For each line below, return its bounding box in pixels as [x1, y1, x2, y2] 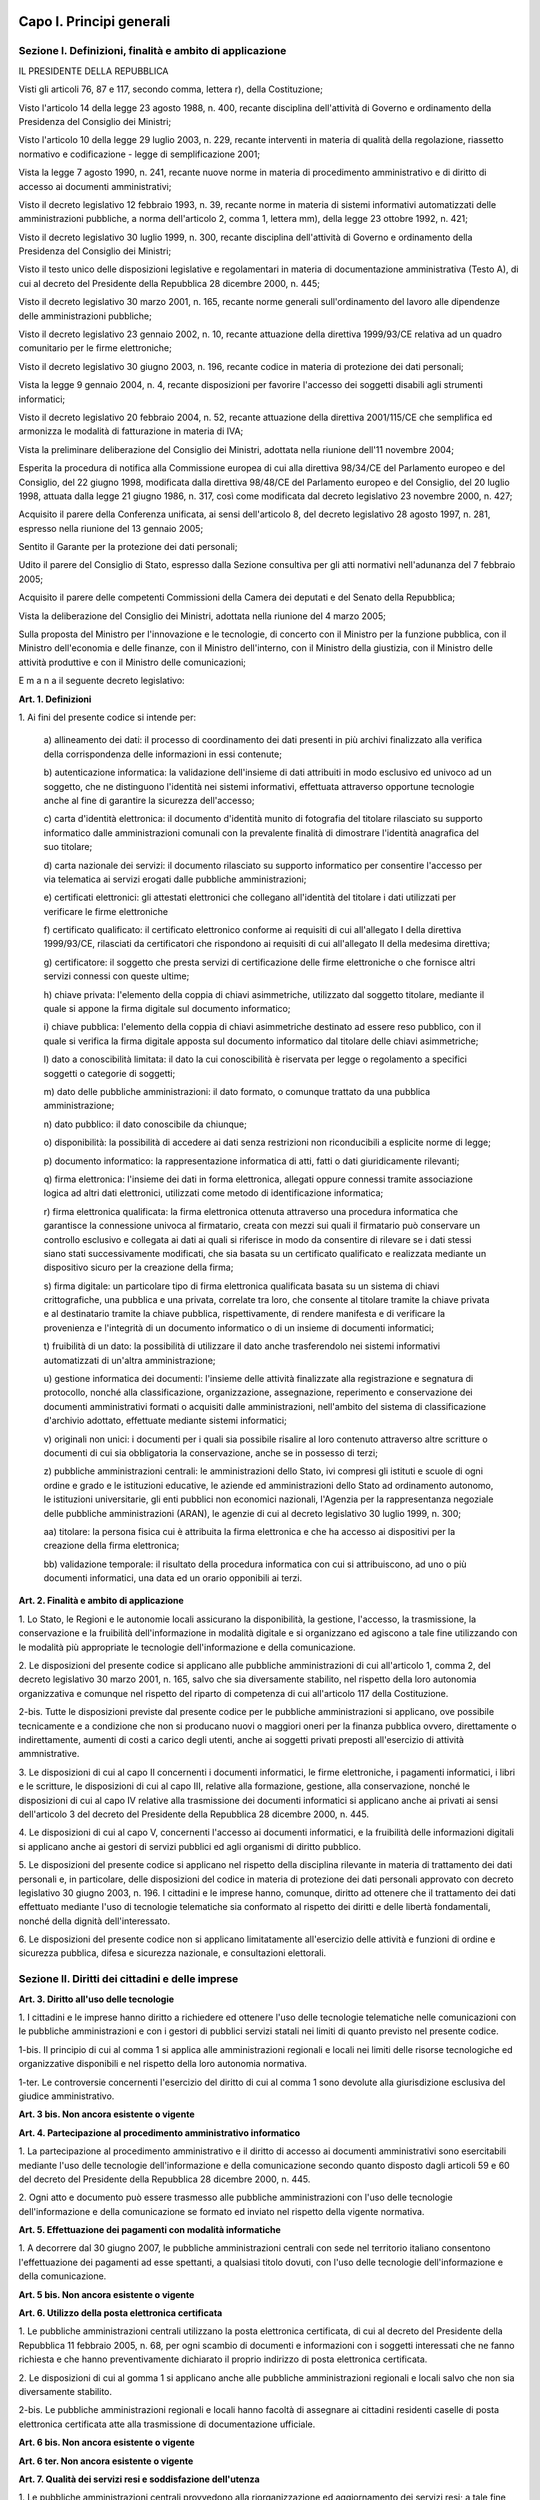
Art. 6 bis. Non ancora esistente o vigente [18, 2436, 195, 2449]
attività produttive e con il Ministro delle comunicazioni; [18, 656, 247, 668]
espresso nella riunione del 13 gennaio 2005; [18, 522, 204, 534]
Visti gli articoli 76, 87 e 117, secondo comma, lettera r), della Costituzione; [18, 83, 324, 95]
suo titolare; [43, 841, 93, 853]
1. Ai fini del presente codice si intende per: [18, 711, 197, 723]
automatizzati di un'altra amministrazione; [43, 1354, 216, 1366]
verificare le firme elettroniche [43, 905, 169, 917]
